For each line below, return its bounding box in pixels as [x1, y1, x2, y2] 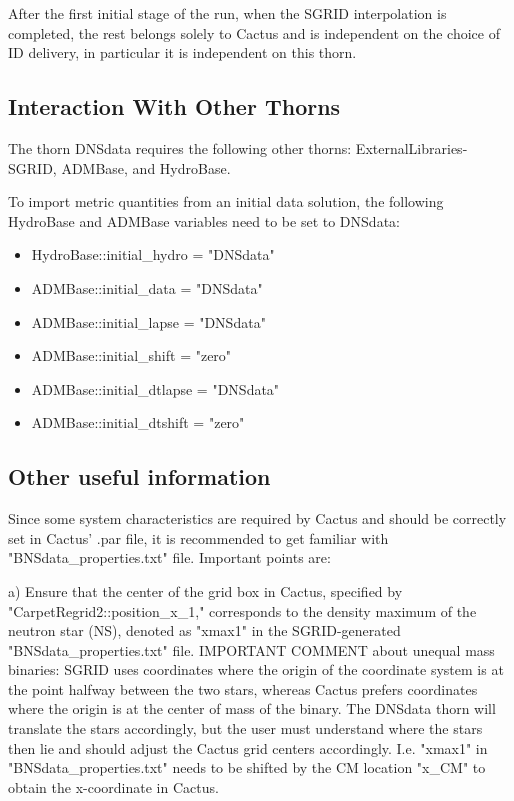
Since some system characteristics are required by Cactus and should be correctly [8, 508, 507, 529]
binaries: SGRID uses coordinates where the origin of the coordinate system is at [8, 659, 504, 680]
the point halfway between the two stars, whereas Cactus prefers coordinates [8, 678, 478, 699]
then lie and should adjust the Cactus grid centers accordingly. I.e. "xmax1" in [8, 737, 488, 758]
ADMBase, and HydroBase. [61, 157, 231, 178]
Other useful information [8, 461, 271, 492]
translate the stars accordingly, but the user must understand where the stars [8, 718, 483, 739]
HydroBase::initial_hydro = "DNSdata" [31, 244, 275, 265]
